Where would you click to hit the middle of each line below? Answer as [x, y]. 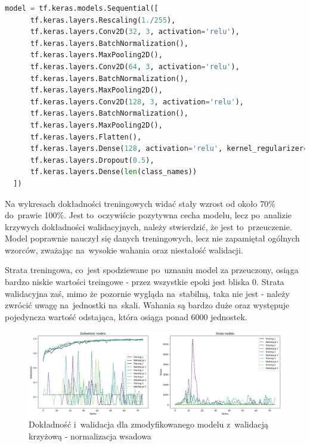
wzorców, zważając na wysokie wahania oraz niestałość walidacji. [124, 250]
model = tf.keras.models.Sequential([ [82, 8]
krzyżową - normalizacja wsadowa [90, 436]
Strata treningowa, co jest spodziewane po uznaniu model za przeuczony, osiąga [152, 270]
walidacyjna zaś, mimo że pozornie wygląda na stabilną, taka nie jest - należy [147, 293]
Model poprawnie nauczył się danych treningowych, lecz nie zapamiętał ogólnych [152, 238]
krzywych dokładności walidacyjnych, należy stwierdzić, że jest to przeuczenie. [148, 226]
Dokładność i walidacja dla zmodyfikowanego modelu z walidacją [149, 424]
